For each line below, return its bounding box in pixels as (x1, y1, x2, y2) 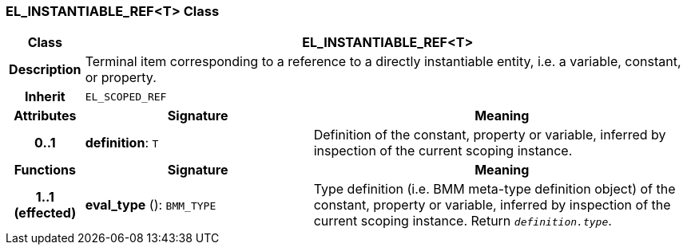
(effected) (14, 205, 77, 222)
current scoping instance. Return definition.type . (313, 213, 612, 229)
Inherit (24, 88, 66, 105)
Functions (14, 162, 76, 178)
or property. (85, 69, 157, 86)
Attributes (14, 108, 77, 124)
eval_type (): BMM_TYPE (85, 197, 216, 214)
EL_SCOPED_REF (85, 90, 167, 103)
